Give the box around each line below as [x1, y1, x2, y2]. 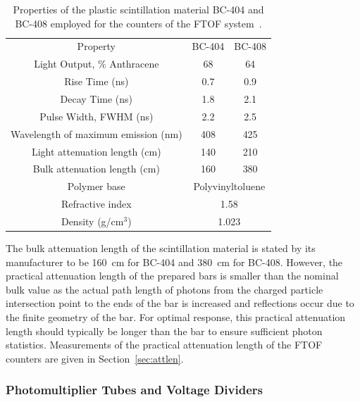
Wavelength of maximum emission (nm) [11, 126, 182, 141]
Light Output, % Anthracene [34, 56, 159, 71]
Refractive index [61, 196, 132, 211]
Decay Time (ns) [60, 91, 133, 106]
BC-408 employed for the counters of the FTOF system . [15, 15, 262, 30]
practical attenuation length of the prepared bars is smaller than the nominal [6, 268, 339, 283]
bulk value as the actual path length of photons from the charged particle [6, 282, 323, 296]
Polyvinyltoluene [193, 179, 266, 194]
